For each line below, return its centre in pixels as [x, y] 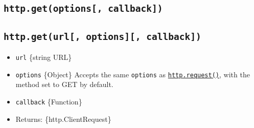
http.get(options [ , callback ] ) [83, 9]
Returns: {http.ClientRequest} [63, 119]
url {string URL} [44, 57]
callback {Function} [49, 102]
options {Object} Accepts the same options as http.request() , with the [133, 74]
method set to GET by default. [64, 84]
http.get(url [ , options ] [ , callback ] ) [102, 36]
